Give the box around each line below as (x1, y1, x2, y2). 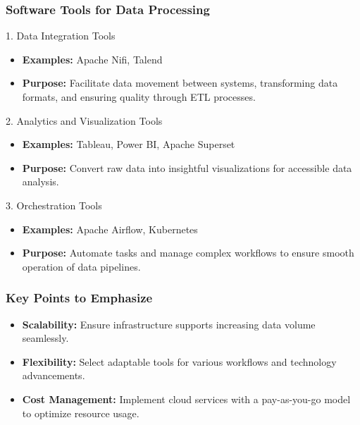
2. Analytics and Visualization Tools (6, 113, 163, 128)
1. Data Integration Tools (6, 28, 116, 43)
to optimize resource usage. (22, 405, 139, 420)
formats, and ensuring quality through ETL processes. (22, 90, 256, 104)
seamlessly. (22, 331, 69, 345)
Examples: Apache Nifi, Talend (22, 51, 163, 66)
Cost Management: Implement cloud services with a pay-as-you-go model (22, 391, 351, 406)
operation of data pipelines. (22, 259, 141, 273)
